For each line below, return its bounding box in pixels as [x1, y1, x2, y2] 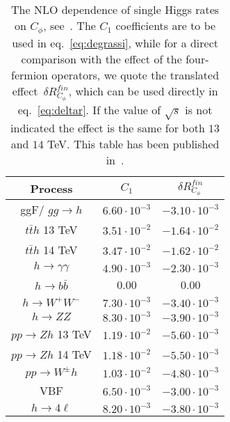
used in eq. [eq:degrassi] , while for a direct [12, 34, 219, 51]
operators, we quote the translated [51, 66, 220, 83]
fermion [11, 66, 49, 83]
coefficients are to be [115, 17, 216, 33]
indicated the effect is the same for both [10, 120, 205, 136]
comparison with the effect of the [21, 50, 182, 67]
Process [30, 180, 73, 196]
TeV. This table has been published [47, 136, 220, 153]
